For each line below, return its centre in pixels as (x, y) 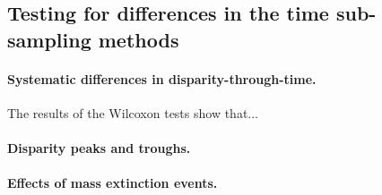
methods (139, 39)
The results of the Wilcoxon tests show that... (133, 112)
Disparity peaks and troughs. (99, 148)
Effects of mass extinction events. (113, 183)
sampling (49, 39)
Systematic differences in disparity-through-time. (162, 78)
